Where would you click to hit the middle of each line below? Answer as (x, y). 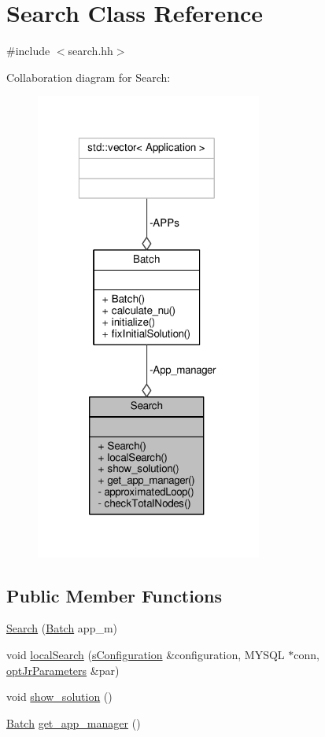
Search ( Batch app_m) (62, 628)
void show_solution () (59, 696)
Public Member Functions (114, 595)
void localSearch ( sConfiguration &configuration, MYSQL (146, 655)
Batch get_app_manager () (74, 722)
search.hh (90, 51)
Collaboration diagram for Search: (89, 77)
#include (28, 51)
